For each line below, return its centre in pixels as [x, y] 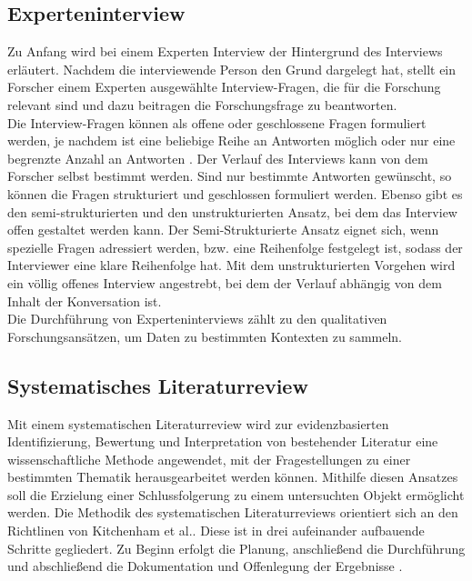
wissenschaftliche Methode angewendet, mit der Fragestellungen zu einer [209, 459]
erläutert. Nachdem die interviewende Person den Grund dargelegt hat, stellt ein [232, 69]
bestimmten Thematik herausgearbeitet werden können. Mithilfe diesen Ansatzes [233, 477]
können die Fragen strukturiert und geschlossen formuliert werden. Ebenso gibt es [235, 193]
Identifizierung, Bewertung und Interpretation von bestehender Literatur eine [223, 441]
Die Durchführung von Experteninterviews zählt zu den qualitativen [197, 319]
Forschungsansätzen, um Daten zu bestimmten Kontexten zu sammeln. [205, 336]
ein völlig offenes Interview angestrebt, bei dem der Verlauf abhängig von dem [225, 282]
